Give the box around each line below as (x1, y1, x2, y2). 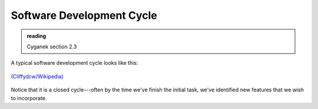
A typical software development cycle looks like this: (11, 60, 138, 67)
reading (26, 32, 47, 39)
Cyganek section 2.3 (26, 43, 77, 50)
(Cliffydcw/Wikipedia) (11, 72, 64, 80)
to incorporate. (11, 94, 47, 101)
